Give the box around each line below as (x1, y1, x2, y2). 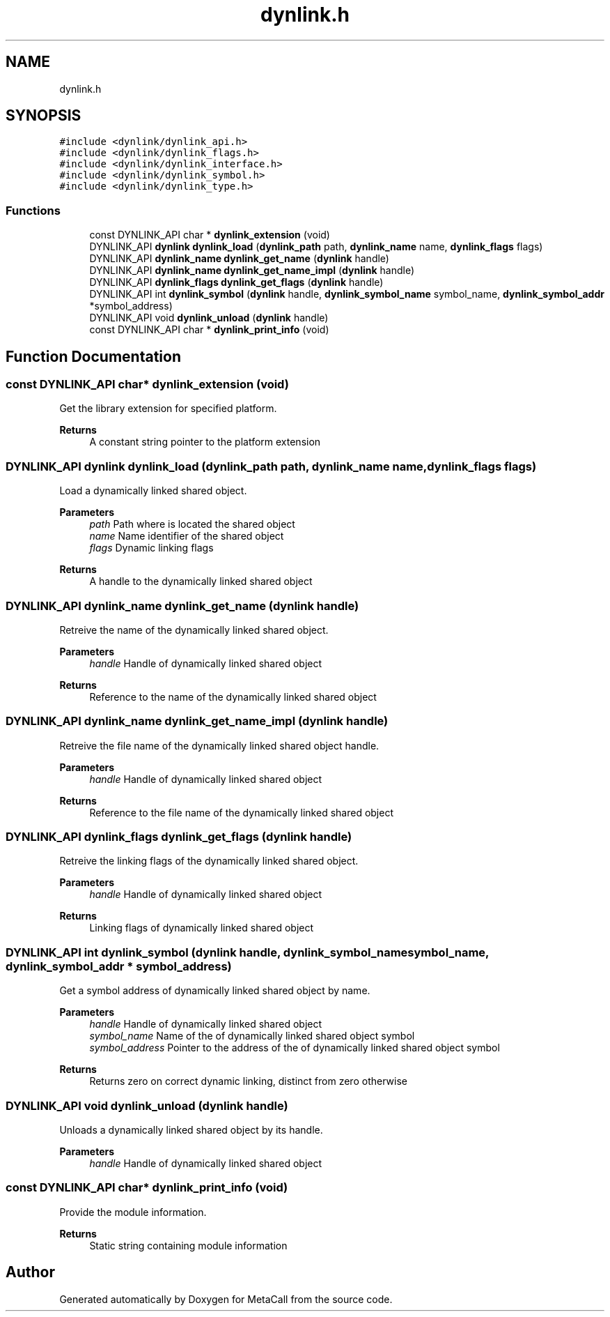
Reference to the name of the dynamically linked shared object (89, 690, 377, 703)
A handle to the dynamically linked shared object (89, 575, 313, 588)
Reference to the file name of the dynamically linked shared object (89, 806, 394, 819)
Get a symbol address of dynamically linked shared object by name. (59, 984, 370, 997)
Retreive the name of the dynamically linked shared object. (59, 623, 329, 636)
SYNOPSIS (6, 107, 81, 125)
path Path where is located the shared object (89, 518, 295, 531)
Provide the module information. (59, 1205, 207, 1218)
